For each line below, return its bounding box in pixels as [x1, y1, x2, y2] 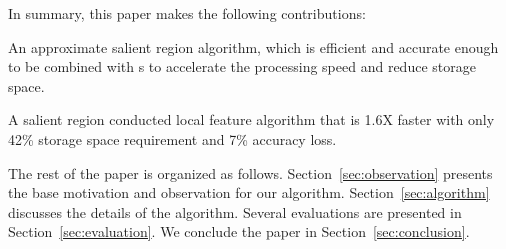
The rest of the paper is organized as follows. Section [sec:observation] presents [8, 162, 493, 183]
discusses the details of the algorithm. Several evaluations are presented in [8, 201, 462, 222]
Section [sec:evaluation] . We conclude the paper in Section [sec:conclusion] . [8, 221, 470, 242]
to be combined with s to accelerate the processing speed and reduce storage [8, 56, 476, 77]
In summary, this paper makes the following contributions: [8, 3, 366, 23]
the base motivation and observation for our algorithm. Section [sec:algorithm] [8, 182, 490, 203]
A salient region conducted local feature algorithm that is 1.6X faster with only [8, 109, 495, 130]
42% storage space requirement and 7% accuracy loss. [8, 128, 337, 149]
